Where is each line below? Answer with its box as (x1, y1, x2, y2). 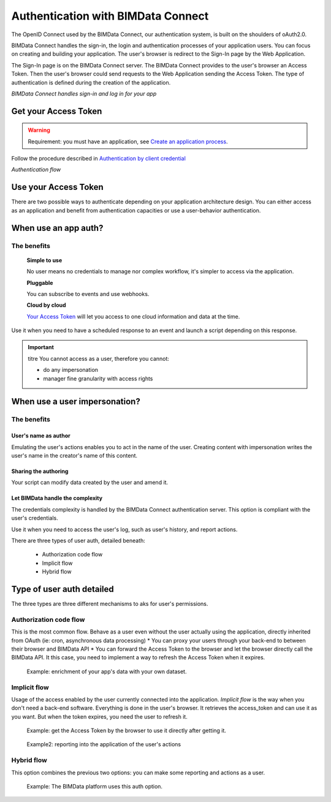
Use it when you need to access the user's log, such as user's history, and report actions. (11, 526, 238, 533)
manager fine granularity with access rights (43, 374, 153, 382)
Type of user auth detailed (11, 584, 115, 594)
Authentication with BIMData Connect (11, 9, 209, 23)
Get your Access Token (11, 106, 102, 116)
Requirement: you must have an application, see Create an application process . (28, 138, 228, 145)
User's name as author (11, 432, 70, 439)
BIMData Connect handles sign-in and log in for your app (11, 89, 157, 97)
